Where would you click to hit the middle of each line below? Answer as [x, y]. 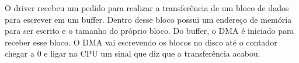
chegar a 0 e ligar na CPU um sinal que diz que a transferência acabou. [133, 53]
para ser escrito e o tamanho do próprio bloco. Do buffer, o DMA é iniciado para [149, 31]
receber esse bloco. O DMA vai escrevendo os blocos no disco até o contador [141, 42]
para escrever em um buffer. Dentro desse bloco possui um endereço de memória [148, 19]
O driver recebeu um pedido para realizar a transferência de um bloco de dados [147, 8]
